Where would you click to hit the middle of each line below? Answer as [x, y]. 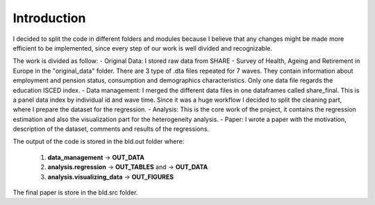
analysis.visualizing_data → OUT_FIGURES [110, 177]
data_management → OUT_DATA [96, 157]
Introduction [49, 18]
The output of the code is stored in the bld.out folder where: [99, 141]
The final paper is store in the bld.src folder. [75, 193]
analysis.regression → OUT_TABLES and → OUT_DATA [128, 167]
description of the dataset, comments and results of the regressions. [111, 129]
